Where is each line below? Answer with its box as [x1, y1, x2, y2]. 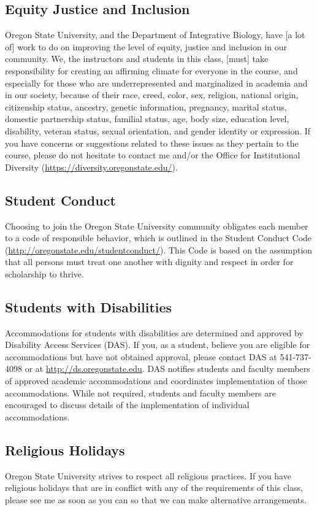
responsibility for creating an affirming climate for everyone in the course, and [5, 64, 298, 77]
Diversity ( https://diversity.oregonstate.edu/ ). [5, 160, 178, 173]
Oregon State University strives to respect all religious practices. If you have [5, 469, 291, 482]
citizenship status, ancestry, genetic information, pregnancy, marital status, [5, 100, 287, 113]
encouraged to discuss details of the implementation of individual [5, 398, 250, 411]
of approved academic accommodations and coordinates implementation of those [5, 374, 307, 387]
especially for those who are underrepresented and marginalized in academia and [5, 76, 308, 89]
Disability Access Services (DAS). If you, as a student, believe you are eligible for [5, 338, 310, 351]
